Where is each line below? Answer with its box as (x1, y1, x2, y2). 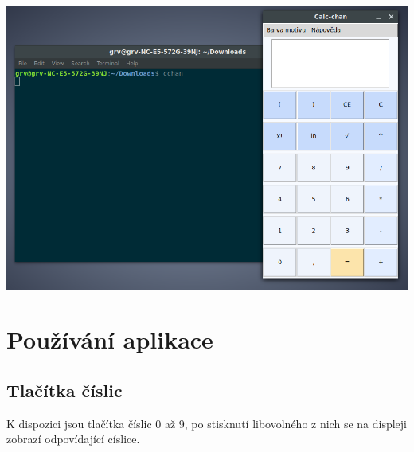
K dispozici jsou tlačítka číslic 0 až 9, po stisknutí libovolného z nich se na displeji (6, 415, 407, 431)
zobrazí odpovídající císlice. (6, 431, 140, 447)
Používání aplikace (6, 323, 213, 356)
